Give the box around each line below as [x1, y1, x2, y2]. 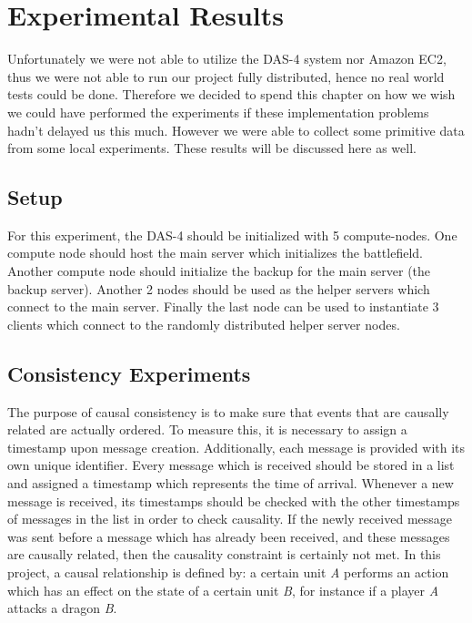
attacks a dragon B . [7, 598, 117, 618]
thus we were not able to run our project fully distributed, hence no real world [7, 66, 445, 86]
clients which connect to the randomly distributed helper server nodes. [7, 314, 400, 333]
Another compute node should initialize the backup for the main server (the [7, 261, 431, 281]
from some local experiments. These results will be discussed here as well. [7, 138, 417, 158]
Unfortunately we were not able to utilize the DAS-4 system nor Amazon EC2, [7, 49, 447, 68]
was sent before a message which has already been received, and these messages [7, 526, 450, 546]
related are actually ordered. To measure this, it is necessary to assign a [7, 420, 407, 439]
